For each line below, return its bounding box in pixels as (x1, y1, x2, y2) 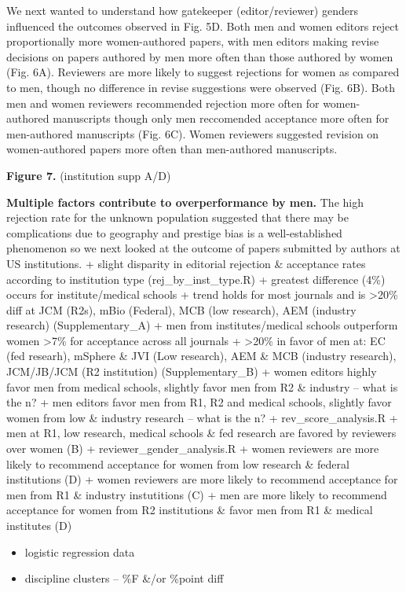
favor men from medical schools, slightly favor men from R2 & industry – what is (6, 378, 398, 395)
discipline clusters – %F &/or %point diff (24, 570, 224, 586)
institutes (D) (6, 517, 72, 533)
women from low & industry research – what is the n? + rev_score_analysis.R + (6, 409, 398, 425)
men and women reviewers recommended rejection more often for (6, 94, 320, 111)
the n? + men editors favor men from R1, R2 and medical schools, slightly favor (6, 394, 392, 410)
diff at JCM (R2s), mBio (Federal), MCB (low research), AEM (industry (6, 301, 357, 318)
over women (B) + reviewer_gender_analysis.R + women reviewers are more (6, 440, 379, 457)
